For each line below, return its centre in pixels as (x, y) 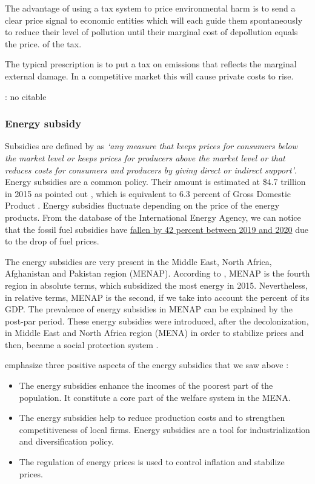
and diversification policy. (66, 441)
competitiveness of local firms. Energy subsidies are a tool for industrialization (164, 429)
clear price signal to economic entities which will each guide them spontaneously (154, 20)
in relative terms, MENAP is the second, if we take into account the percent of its (157, 297)
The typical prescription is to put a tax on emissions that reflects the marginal (151, 64)
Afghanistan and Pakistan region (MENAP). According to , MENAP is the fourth (157, 273)
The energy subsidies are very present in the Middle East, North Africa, (138, 261)
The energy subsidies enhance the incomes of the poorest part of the (146, 385)
